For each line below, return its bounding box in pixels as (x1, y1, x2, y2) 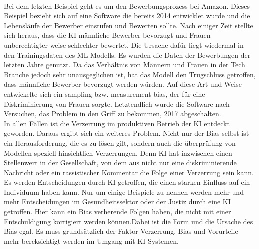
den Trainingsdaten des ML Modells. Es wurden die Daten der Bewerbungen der (4, 49, 251, 60)
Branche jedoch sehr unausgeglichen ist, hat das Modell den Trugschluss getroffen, (4, 69, 256, 79)
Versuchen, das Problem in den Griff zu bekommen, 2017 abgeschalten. (4, 108, 221, 119)
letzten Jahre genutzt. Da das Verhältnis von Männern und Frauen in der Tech (4, 59, 245, 70)
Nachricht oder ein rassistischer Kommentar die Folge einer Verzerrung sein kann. (4, 167, 254, 177)
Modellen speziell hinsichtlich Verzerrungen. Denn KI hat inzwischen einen (4, 147, 232, 158)
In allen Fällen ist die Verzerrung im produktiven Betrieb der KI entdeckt (4, 118, 230, 128)
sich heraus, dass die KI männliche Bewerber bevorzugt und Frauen (4, 30, 211, 40)
